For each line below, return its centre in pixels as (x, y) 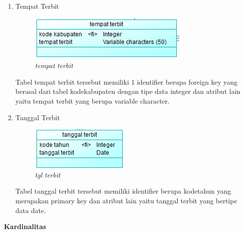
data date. (31, 210)
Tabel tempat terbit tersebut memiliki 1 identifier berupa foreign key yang (126, 81)
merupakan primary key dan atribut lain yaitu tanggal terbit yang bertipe (126, 200)
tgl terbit (47, 174)
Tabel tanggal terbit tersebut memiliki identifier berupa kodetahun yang (123, 191)
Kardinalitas (25, 226)
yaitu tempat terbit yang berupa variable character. (93, 100)
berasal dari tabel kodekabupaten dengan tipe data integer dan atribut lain (128, 91)
